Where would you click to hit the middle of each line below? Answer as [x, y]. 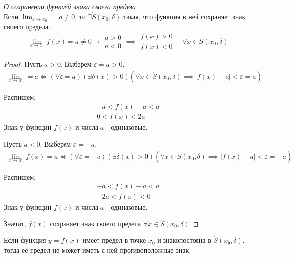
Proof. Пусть [23, 64]
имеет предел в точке [114, 240]
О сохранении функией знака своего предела [70, 6]
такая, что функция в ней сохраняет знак [184, 16]
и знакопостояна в [184, 240]
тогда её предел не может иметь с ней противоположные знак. [98, 250]
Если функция [25, 240]
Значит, [15, 223]
